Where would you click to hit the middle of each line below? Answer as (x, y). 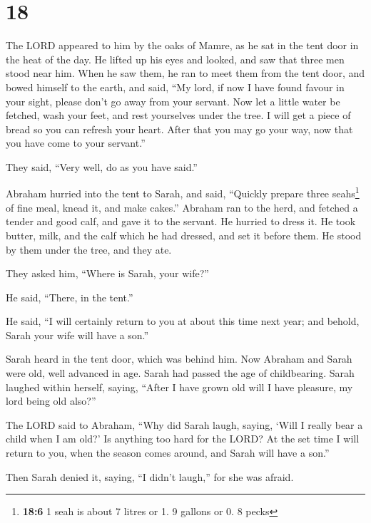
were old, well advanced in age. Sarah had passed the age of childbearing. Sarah (180, 373)
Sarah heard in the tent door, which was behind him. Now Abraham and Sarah (179, 359)
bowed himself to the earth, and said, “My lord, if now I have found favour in (175, 87)
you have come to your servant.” (76, 143)
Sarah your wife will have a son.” (77, 335)
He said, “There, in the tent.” (70, 297)
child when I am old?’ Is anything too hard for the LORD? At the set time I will (183, 439)
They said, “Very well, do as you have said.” (102, 166)
